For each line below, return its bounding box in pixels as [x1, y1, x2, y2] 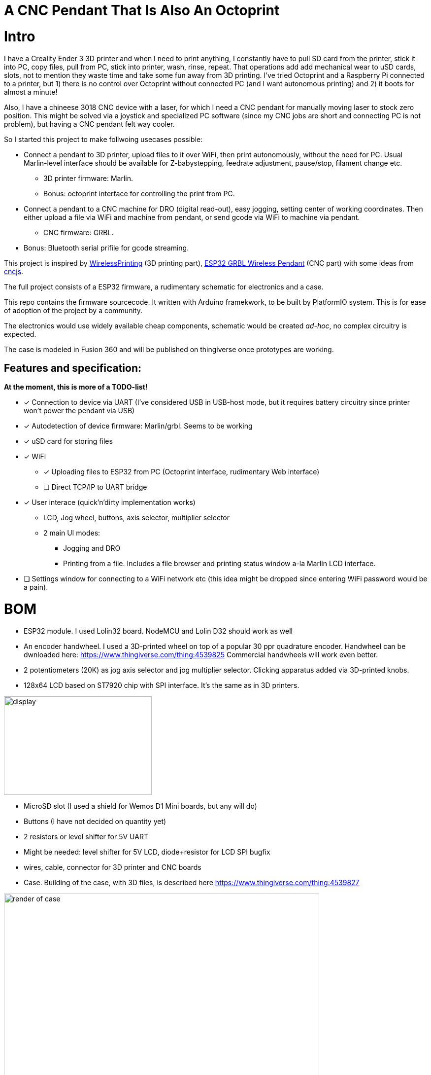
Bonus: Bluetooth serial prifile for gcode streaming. [24, 243, 189, 252]
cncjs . [4, 267, 24, 276]
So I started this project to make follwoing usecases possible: [4, 135, 203, 143]
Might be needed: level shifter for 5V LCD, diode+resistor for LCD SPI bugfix [24, 847, 270, 856]
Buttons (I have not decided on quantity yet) [24, 817, 166, 825]
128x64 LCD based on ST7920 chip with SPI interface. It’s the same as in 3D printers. [24, 681, 299, 689]
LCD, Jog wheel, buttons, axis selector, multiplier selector [43, 513, 230, 522]
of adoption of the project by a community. [4, 306, 142, 315]
